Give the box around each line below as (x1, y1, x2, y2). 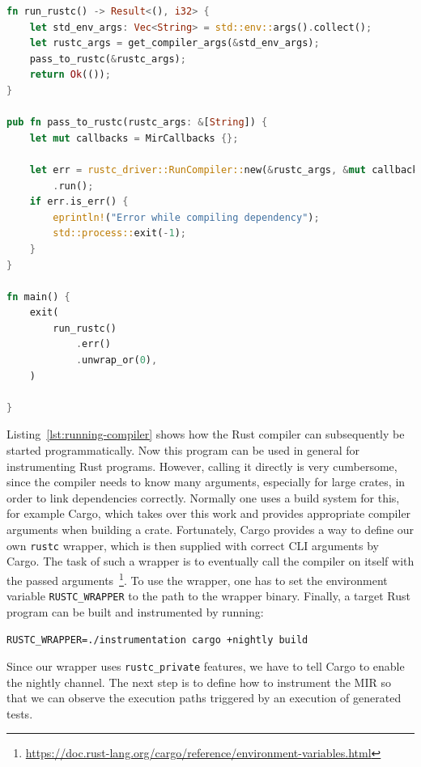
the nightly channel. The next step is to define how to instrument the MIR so (6, 673, 391, 690)
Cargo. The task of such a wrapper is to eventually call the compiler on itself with (6, 553, 415, 570)
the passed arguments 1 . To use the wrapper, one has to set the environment (6, 569, 388, 588)
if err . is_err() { (29, 196, 129, 208)
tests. (6, 705, 33, 722)
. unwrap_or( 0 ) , (75, 354, 158, 367)
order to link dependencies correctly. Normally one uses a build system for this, (6, 489, 400, 506)
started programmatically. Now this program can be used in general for (6, 442, 360, 459)
